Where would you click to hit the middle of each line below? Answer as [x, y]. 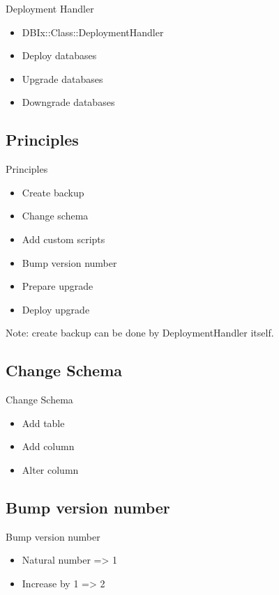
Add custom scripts [63, 239]
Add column [48, 446]
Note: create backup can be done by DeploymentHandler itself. [140, 333]
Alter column [50, 469]
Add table [43, 423]
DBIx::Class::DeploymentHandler [93, 32]
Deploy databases [59, 55]
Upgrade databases [62, 78]
